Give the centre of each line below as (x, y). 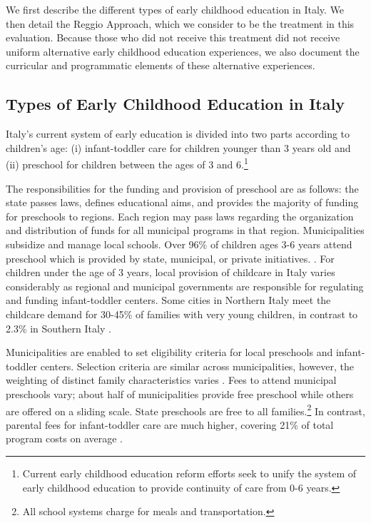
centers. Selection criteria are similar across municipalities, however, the (197, 366)
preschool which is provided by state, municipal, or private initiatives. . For (170, 258)
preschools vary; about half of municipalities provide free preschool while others (180, 393)
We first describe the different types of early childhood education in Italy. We (175, 9)
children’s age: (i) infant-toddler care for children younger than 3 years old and (178, 147)
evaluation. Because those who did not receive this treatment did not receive (173, 37)
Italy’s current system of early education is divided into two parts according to (178, 134)
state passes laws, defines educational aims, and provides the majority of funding (182, 202)
